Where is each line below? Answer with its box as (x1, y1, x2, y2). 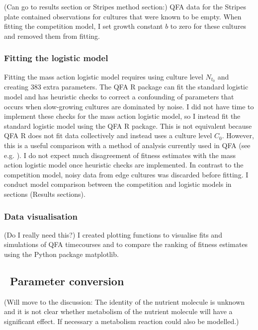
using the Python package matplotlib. (4, 248, 119, 259)
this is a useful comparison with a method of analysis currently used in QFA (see (4, 140, 251, 151)
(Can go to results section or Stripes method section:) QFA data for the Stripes (4, 1, 246, 11)
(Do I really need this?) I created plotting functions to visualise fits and (4, 229, 222, 240)
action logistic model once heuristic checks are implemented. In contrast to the (4, 160, 244, 170)
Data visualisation (4, 210, 78, 222)
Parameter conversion (10, 273, 124, 288)
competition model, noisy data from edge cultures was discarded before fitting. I (4, 169, 249, 179)
